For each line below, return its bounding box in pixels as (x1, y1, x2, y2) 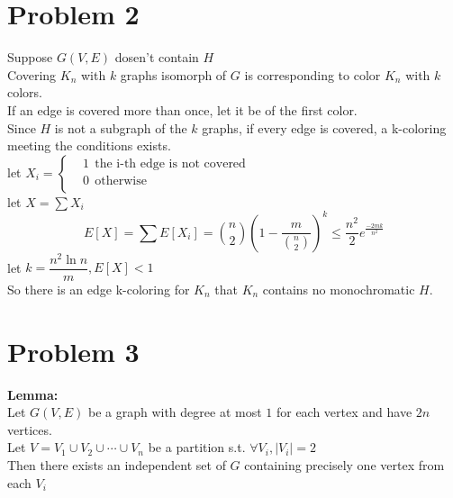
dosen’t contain (114, 48, 199, 67)
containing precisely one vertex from (244, 456, 445, 475)
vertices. (7, 420, 52, 439)
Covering (7, 65, 57, 84)
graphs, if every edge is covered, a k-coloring (202, 118, 447, 137)
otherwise (95, 174, 147, 187)
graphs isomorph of (120, 65, 227, 84)
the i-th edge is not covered (95, 157, 246, 170)
